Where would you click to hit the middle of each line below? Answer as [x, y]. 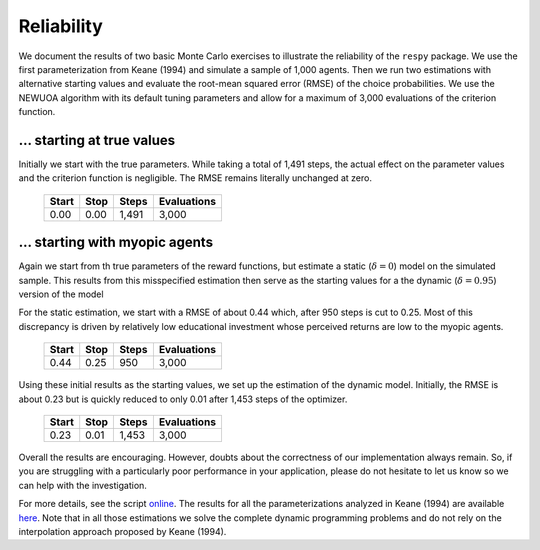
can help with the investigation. [82, 485]
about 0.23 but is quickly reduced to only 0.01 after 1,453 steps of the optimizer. [183, 399]
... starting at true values [97, 140]
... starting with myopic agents [116, 242]
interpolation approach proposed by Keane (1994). [122, 531]
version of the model [61, 294]
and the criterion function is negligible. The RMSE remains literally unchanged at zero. [195, 178]
